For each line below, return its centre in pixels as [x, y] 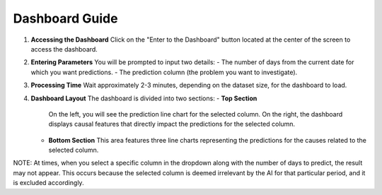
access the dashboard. [64, 49]
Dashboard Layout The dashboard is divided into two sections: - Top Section [144, 98]
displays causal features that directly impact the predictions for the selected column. [172, 124]
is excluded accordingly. [48, 183]
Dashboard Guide [65, 18]
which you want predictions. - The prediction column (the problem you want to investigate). [164, 72]
